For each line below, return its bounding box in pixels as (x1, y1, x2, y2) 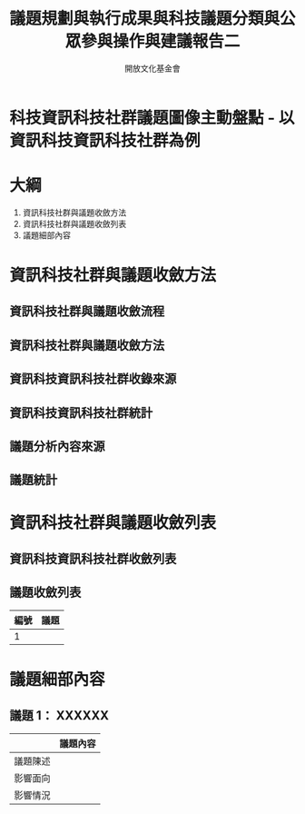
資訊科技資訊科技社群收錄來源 (9, 372, 177, 387)
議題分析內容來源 (9, 439, 105, 454)
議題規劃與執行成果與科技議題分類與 (9, 8, 280, 29)
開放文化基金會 (124, 63, 181, 74)
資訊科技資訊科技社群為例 (9, 130, 202, 151)
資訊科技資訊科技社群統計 (9, 405, 152, 421)
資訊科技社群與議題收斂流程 (9, 303, 165, 319)
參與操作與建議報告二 (80, 31, 241, 52)
